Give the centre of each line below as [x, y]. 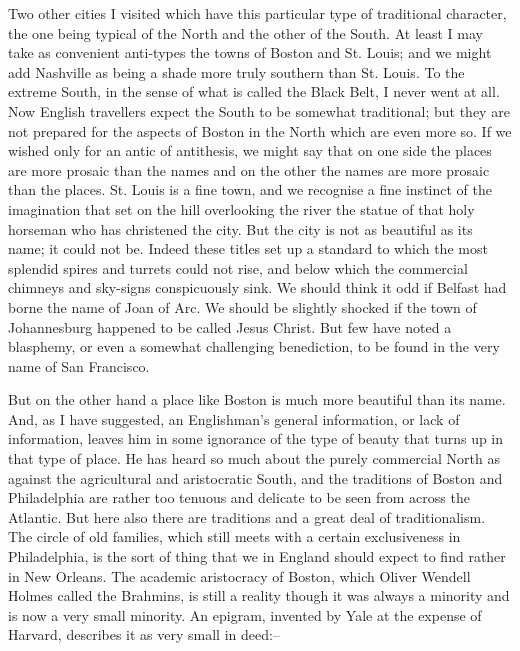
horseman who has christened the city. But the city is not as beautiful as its [240, 228]
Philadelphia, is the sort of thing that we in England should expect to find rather [257, 556]
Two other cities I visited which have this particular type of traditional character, [257, 13]
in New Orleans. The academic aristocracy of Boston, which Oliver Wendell [239, 575]
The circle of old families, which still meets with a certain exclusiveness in [234, 536]
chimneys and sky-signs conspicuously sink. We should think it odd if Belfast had [257, 287]
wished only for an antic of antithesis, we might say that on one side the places [250, 150]
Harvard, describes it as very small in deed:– [144, 634]
